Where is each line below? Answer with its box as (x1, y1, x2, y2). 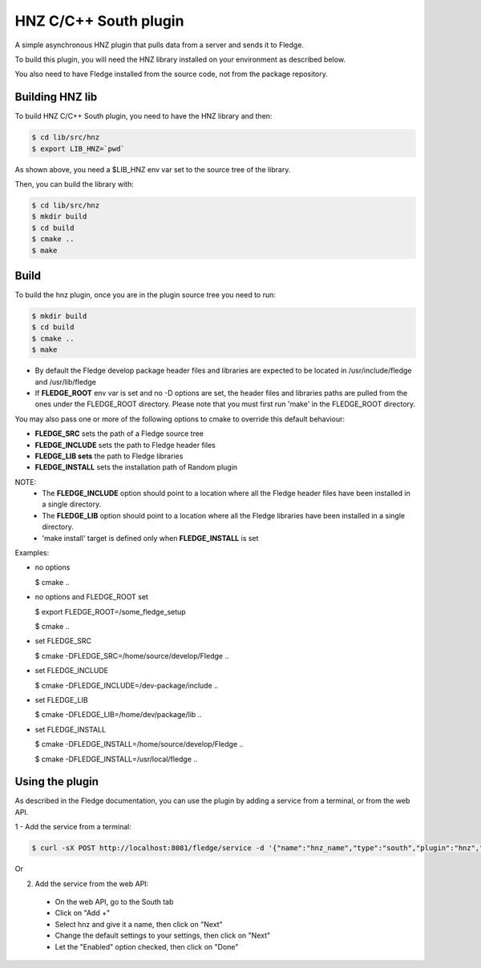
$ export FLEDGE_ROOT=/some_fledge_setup (34, 607, 186, 616)
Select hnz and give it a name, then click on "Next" (55, 919, 224, 929)
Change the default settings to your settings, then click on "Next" (55, 930, 271, 941)
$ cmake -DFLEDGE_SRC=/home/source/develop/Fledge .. (34, 651, 229, 660)
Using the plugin (14, 775, 99, 789)
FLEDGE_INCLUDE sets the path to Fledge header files (34, 440, 216, 450)
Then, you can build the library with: (14, 179, 134, 188)
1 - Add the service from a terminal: (14, 822, 132, 832)
